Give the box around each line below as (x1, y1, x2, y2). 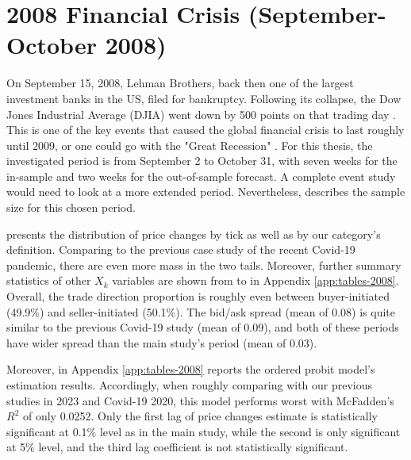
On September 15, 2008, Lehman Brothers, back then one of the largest (6, 75, 354, 91)
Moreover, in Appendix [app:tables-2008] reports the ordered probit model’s (6, 361, 375, 378)
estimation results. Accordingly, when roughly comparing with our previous (6, 377, 373, 393)
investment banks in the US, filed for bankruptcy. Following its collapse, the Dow (6, 90, 401, 106)
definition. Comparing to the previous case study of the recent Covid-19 (6, 241, 355, 258)
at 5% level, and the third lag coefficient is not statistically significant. (6, 439, 348, 455)
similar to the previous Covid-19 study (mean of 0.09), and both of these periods (6, 319, 399, 335)
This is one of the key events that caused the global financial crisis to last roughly (6, 121, 405, 138)
